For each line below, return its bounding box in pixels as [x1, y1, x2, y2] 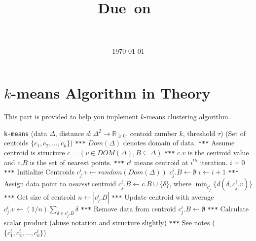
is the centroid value [187, 147, 249, 157]
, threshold [183, 128, 216, 138]
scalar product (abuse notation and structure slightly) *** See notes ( [4, 217, 215, 228]
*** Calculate [207, 204, 249, 214]
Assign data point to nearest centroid [4, 178, 116, 189]
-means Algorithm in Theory [11, 83, 211, 103]
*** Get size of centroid [4, 192, 76, 202]
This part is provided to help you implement [4, 111, 139, 122]
